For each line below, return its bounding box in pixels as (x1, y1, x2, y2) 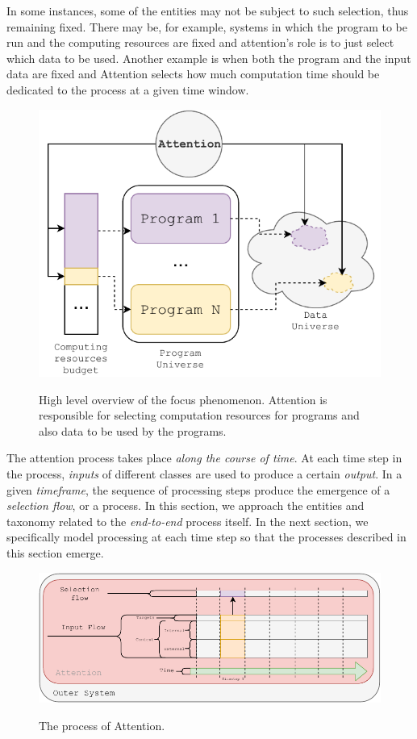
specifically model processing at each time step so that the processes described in (6, 528, 407, 545)
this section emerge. (6, 545, 104, 562)
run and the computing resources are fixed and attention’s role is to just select (6, 34, 394, 51)
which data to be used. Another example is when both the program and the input (6, 49, 411, 66)
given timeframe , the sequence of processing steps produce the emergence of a (6, 481, 390, 498)
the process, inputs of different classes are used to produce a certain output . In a (6, 466, 402, 482)
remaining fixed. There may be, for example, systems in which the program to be (6, 18, 408, 35)
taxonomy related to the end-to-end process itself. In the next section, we (6, 512, 369, 529)
